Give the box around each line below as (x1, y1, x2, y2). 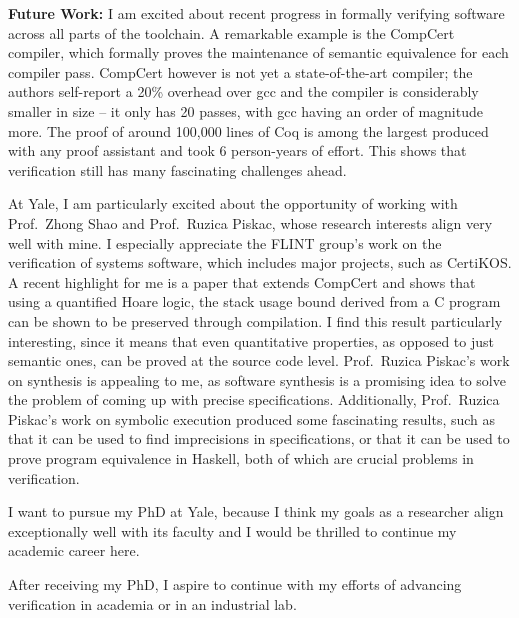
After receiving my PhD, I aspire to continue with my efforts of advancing (8, 574, 462, 595)
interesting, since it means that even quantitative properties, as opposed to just (8, 330, 494, 351)
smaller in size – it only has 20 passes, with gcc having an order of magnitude (8, 100, 483, 121)
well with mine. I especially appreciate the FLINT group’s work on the (8, 232, 442, 253)
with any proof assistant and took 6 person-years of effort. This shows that (8, 140, 467, 161)
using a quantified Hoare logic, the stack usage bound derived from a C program (8, 291, 501, 312)
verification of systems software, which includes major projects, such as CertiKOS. (8, 252, 512, 273)
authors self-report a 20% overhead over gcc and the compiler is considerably (8, 81, 479, 102)
